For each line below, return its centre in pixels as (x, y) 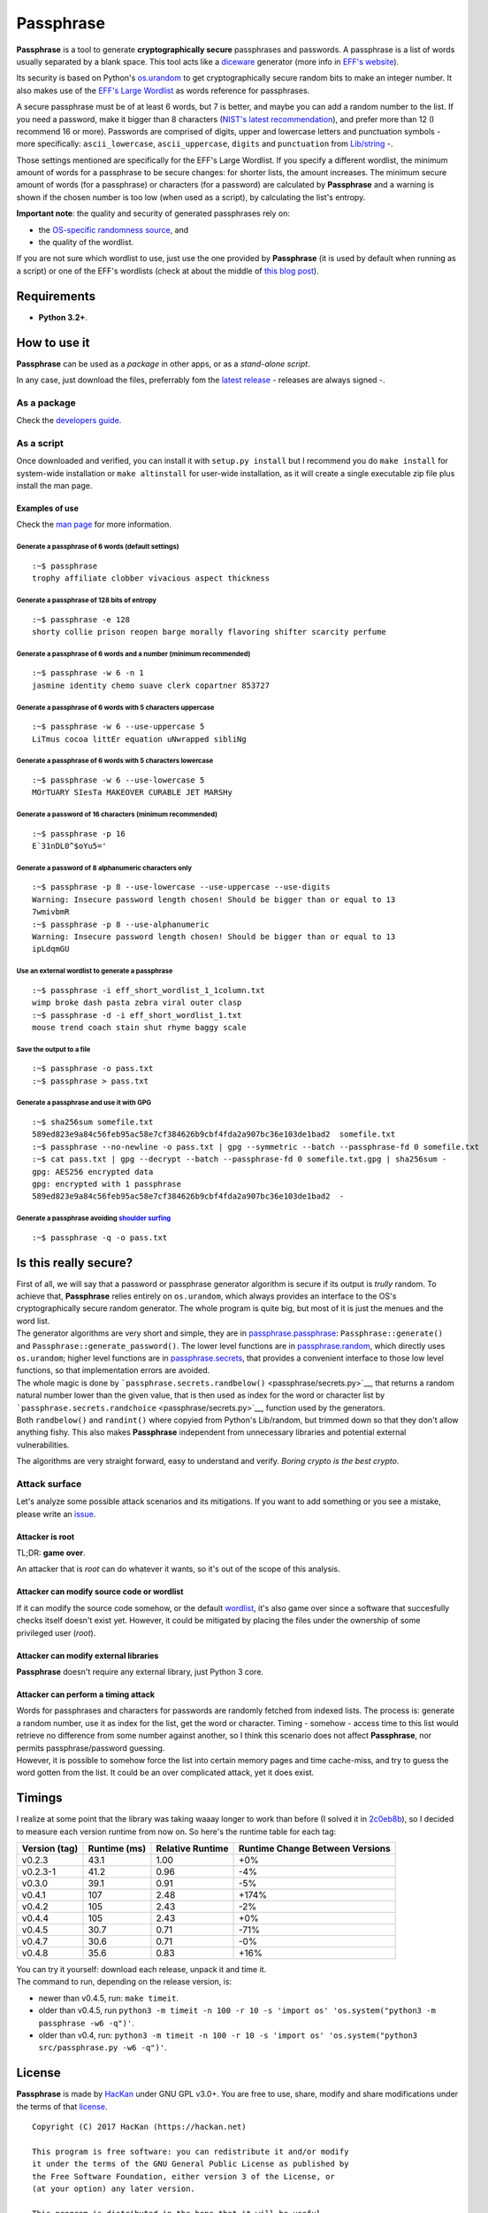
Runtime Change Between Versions (314, 1848)
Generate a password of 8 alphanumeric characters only (104, 867)
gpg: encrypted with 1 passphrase (107, 1184)
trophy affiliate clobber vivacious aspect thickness (151, 578)
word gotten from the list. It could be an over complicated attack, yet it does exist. (165, 1773)
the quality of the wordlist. (86, 243)
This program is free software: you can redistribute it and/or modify (191, 2151)
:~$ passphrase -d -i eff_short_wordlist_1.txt (137, 1015)
